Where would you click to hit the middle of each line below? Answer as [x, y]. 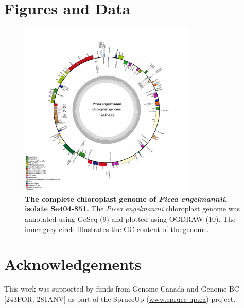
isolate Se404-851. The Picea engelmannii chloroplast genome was [132, 209]
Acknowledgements [73, 264]
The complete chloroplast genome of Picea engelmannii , [126, 198]
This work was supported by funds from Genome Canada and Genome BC [122, 289]
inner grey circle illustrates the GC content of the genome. [117, 229]
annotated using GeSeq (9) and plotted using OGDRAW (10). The [130, 218]
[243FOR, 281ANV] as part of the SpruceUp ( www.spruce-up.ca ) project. [120, 299]
